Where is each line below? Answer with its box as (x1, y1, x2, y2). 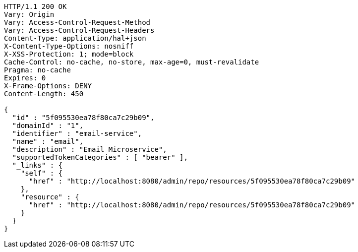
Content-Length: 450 (4, 90, 84, 98)
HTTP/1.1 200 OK (4, 2, 67, 10)
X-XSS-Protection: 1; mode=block (4, 50, 134, 58)
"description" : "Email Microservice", (12, 145, 167, 153)
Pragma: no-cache (4, 66, 71, 74)
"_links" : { (12, 161, 63, 169)
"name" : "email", (12, 137, 84, 145)
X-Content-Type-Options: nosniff (4, 42, 134, 50)
